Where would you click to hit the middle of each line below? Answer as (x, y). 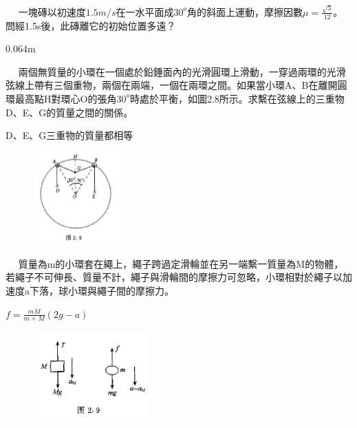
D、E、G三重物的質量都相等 (69, 135)
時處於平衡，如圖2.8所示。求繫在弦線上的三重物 (237, 98)
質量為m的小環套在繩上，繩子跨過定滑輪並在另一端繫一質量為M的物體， (181, 263)
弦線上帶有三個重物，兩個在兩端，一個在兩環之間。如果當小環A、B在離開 (172, 85)
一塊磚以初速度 (52, 11)
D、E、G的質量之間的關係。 (69, 112)
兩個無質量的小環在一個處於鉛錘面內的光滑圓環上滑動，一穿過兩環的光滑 (182, 71)
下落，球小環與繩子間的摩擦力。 (101, 291)
